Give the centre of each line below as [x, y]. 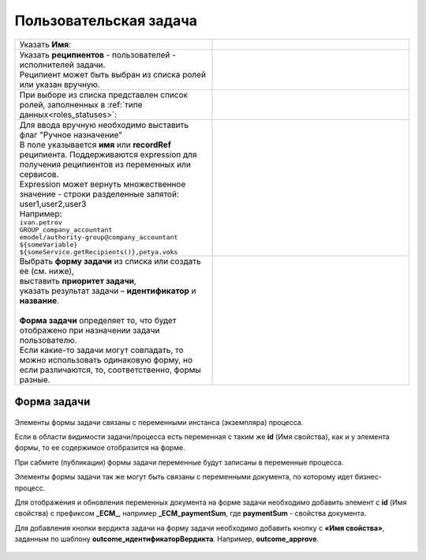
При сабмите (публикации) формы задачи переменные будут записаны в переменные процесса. [179, 462]
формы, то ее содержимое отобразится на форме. [100, 448]
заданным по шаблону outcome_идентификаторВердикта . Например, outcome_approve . [167, 539]
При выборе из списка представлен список [104, 95]
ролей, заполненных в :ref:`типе [81, 104]
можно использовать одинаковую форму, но [106, 359]
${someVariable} [49, 244]
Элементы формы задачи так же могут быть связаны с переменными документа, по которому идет [184, 477]
